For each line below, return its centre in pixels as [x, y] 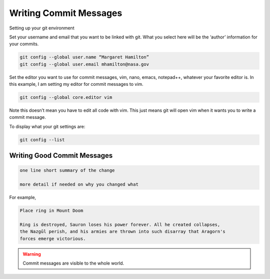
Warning [32, 254]
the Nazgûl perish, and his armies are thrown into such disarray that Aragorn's [123, 232]
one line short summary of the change [67, 170]
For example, [23, 198]
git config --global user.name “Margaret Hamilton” [84, 57]
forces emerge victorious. [53, 239]
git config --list [42, 139]
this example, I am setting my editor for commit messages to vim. [76, 84]
